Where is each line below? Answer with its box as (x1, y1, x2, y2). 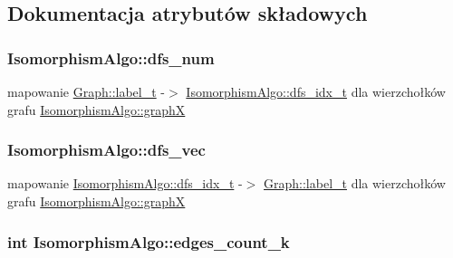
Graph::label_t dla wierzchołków (264, 174, 446, 193)
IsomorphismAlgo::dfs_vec (7, 139, 206, 161)
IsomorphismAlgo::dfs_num (7, 46, 215, 69)
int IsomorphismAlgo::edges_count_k (7, 230, 290, 253)
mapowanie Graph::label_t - (7, 82, 165, 100)
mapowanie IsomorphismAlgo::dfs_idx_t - (7, 174, 243, 193)
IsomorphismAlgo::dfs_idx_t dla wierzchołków (186, 82, 446, 100)
